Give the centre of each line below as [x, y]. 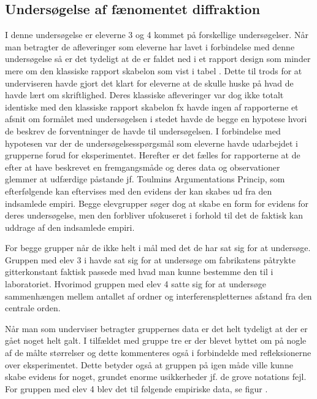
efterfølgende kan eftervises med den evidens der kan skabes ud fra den [139, 191]
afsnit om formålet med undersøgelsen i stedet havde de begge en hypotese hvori [156, 119]
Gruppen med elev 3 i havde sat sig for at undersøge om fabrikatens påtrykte [150, 259]
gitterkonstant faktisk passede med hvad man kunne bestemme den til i [139, 272]
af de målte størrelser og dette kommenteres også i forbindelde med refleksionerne [158, 353]
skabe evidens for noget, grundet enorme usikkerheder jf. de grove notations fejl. [156, 377]
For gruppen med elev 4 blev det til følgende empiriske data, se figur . [136, 388]
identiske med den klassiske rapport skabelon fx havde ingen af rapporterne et [152, 107]
